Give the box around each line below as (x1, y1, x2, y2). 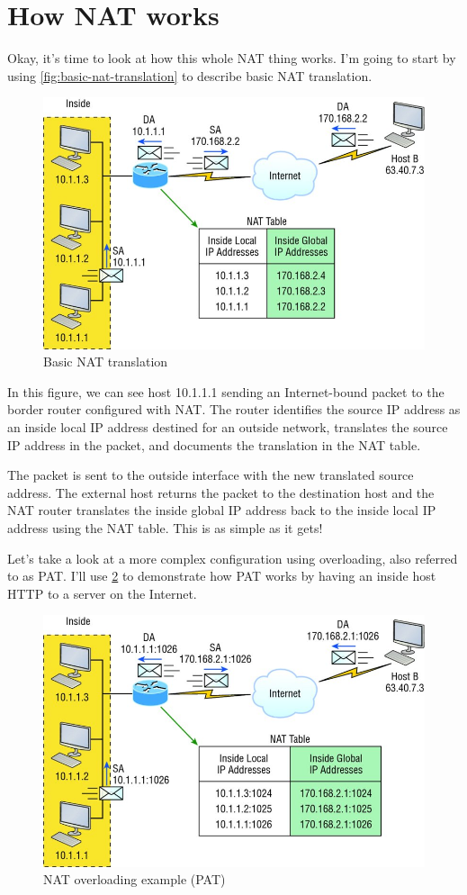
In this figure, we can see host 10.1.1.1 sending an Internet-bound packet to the (7, 382, 445, 401)
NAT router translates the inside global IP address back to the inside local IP (7, 501, 436, 520)
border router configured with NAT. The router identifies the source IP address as (7, 400, 461, 419)
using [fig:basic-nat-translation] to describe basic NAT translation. (7, 66, 373, 85)
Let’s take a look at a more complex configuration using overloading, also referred (7, 548, 458, 567)
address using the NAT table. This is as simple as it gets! (7, 518, 323, 537)
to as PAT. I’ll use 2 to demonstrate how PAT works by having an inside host (7, 566, 436, 585)
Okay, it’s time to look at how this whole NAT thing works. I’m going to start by (7, 49, 456, 68)
